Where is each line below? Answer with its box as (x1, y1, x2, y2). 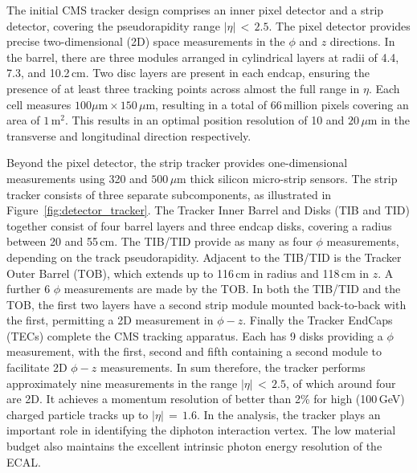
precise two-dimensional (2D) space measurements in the (6, 33, 285, 50)
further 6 (6, 280, 51, 297)
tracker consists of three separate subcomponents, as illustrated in (6, 186, 332, 202)
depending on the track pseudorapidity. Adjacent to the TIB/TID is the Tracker (6, 248, 402, 265)
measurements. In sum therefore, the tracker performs (100, 359, 366, 376)
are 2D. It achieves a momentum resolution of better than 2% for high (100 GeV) (6, 390, 405, 407)
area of (6, 112, 40, 128)
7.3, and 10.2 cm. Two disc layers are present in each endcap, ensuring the (6, 64, 370, 81)
